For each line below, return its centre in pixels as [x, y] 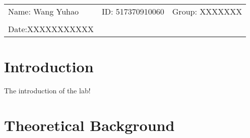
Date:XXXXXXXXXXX [51, 29]
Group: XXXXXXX [207, 11]
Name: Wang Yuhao [44, 11]
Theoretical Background [89, 125]
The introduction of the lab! [47, 91]
